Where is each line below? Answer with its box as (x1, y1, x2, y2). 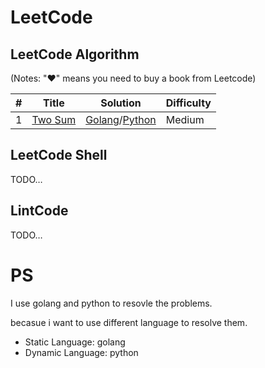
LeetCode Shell (10, 147, 108, 164)
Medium (165, 113, 205, 126)
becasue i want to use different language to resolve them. (10, 316, 248, 328)
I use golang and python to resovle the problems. (10, 297, 213, 309)
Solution (100, 96, 142, 110)
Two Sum (31, 113, 77, 126)
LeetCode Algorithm (10, 46, 140, 63)
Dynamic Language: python (24, 346, 139, 358)
